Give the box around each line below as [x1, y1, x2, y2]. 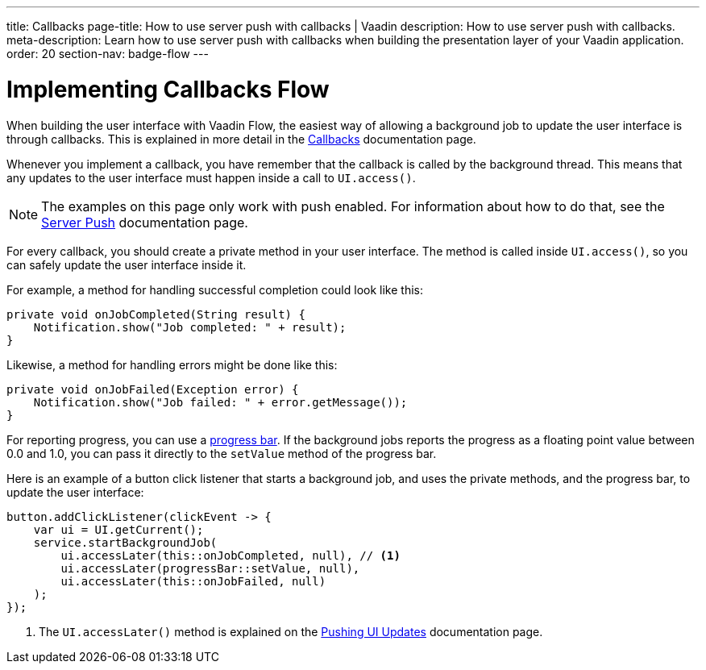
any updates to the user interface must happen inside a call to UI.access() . [6, 170, 416, 185]
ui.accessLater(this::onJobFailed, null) [60, 574, 326, 588]
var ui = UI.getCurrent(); [33, 522, 204, 536]
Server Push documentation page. [41, 214, 248, 231]
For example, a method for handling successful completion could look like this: [6, 282, 423, 297]
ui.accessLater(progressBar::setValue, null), [60, 561, 360, 575]
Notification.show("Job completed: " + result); [33, 320, 347, 334]
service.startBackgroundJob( [33, 535, 218, 549]
